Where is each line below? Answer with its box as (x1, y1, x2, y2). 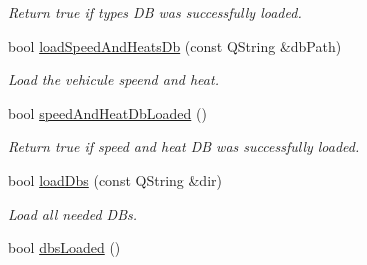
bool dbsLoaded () (8, 237, 121, 258)
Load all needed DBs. (8, 203, 138, 224)
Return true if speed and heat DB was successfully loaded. (8, 136, 360, 157)
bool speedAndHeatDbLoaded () (8, 102, 207, 123)
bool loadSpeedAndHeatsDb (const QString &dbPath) (8, 35, 342, 56)
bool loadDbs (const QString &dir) (8, 169, 222, 190)
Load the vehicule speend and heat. (8, 69, 219, 90)
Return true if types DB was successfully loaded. (8, 2, 302, 22)
